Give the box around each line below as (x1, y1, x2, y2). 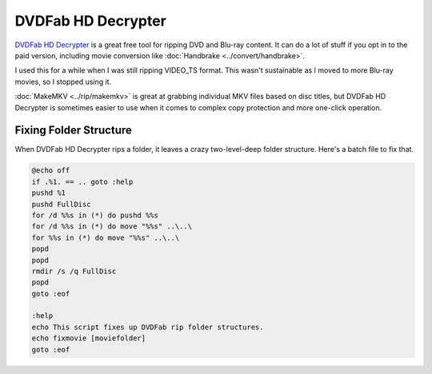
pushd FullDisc (31, 200, 91, 209)
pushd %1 (31, 189, 66, 197)
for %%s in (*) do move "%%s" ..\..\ (31, 233, 180, 242)
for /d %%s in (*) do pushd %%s (31, 210, 159, 220)
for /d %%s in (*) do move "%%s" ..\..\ (31, 222, 192, 231)
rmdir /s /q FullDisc (31, 266, 117, 276)
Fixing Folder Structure (14, 124, 132, 137)
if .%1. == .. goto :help (31, 177, 134, 186)
